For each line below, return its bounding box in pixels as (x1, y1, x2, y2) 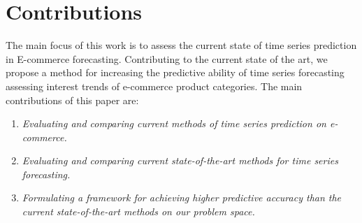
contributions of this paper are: (6, 92, 139, 107)
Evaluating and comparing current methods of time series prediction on (22, 116, 326, 131)
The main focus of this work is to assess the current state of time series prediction (6, 38, 357, 52)
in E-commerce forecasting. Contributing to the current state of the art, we (6, 51, 328, 66)
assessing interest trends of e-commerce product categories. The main (6, 78, 303, 93)
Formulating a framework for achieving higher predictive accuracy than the (22, 190, 342, 205)
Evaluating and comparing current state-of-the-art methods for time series (22, 153, 338, 168)
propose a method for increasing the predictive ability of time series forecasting (6, 65, 345, 80)
